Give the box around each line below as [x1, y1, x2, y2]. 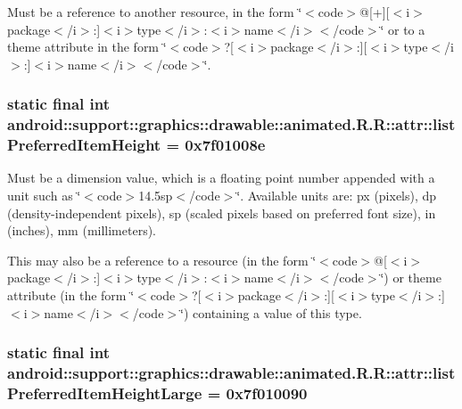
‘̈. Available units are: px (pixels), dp [236, 186, 437, 205]
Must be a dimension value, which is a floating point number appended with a [7, 168, 435, 187]
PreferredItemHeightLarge [7, 381, 202, 404]
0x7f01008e [185, 134, 266, 156]
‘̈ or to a [380, 20, 425, 38]
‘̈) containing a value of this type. [180, 303, 362, 322]
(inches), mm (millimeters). [7, 221, 157, 240]
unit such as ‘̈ [7, 186, 81, 205]
